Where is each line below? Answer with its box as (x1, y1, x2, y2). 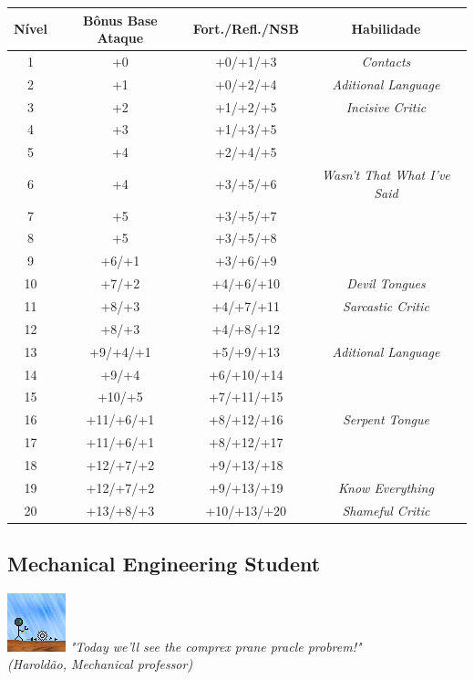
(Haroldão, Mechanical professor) (7, 654, 193, 674)
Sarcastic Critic (343, 296, 429, 315)
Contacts (361, 51, 411, 70)
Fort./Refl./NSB (192, 19, 299, 38)
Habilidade (351, 19, 421, 38)
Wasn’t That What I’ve (322, 165, 450, 184)
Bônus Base (82, 10, 158, 29)
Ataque (97, 28, 144, 47)
